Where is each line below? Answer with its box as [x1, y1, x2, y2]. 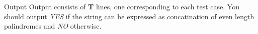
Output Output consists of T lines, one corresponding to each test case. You [4, 1, 239, 11]
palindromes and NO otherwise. [4, 21, 102, 31]
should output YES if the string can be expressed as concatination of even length [4, 11, 254, 21]
